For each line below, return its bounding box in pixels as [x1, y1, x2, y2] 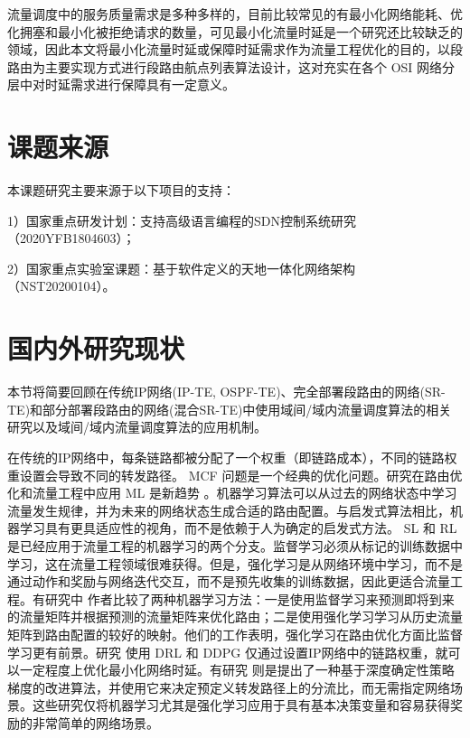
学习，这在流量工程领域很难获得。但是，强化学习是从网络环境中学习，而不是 [7, 554, 463, 573]
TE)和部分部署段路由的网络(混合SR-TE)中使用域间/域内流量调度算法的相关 [7, 399, 452, 418]
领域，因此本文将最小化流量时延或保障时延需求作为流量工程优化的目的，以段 [7, 40, 463, 59]
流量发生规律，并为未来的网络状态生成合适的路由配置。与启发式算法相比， [7, 500, 450, 519]
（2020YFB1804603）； [7, 229, 136, 248]
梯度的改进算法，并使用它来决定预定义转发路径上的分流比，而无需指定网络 [7, 677, 450, 696]
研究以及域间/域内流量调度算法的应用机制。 [7, 417, 267, 436]
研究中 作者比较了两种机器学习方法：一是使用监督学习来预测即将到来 [44, 589, 455, 608]
